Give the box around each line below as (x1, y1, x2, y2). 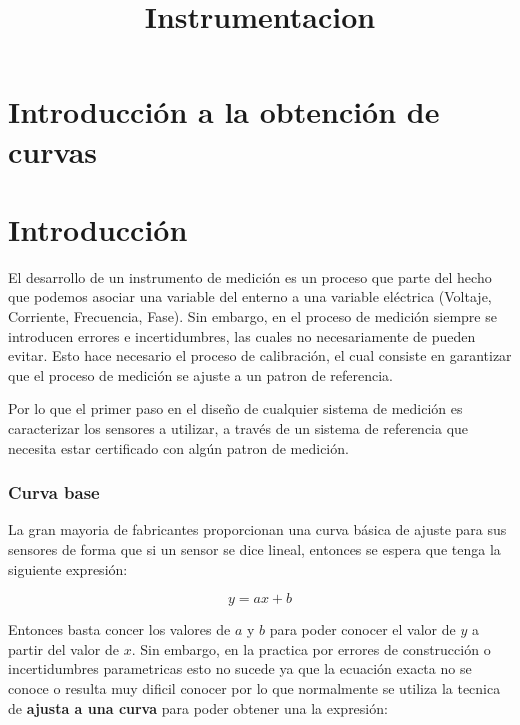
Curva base (8, 480, 100, 505)
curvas (8, 130, 98, 171)
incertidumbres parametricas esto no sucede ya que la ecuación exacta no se (8, 658, 472, 679)
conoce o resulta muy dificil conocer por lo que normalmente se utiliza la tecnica (8, 678, 501, 698)
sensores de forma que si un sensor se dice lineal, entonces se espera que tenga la (8, 539, 501, 560)
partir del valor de (8, 638, 119, 659)
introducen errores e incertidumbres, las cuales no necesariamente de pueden (8, 325, 476, 346)
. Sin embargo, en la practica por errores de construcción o (131, 638, 491, 659)
